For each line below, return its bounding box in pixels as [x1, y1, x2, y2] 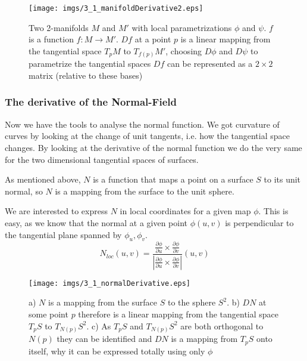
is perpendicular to [225, 216, 294, 229]
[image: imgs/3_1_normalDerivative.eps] [29, 279, 191, 288]
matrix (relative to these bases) [29, 69, 143, 81]
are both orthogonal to [180, 319, 264, 332]
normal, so [5, 184, 43, 197]
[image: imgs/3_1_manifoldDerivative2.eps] [29, 4, 203, 13]
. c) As [86, 319, 111, 332]
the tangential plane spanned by [5, 228, 122, 240]
